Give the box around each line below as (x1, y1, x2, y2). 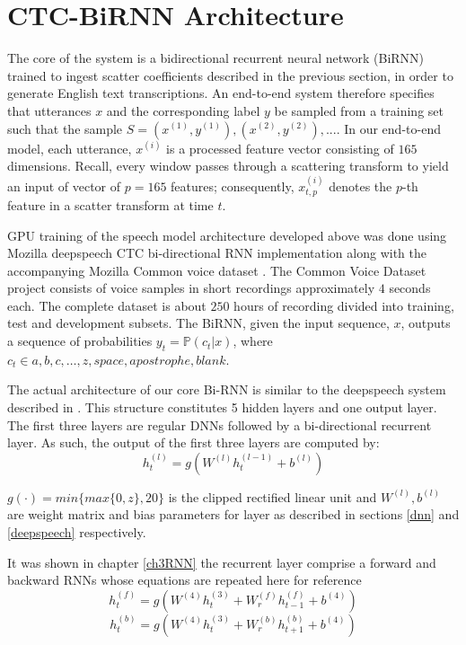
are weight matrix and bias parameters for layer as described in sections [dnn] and (7, 505, 460, 524)
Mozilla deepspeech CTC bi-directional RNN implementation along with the (7, 243, 426, 262)
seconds (389, 278, 431, 297)
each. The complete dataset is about (7, 296, 207, 314)
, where (233, 331, 273, 350)
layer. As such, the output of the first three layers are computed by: (7, 433, 380, 452)
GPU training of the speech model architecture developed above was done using (7, 225, 447, 244)
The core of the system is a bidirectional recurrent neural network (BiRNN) (7, 49, 425, 67)
